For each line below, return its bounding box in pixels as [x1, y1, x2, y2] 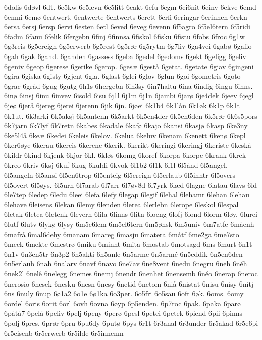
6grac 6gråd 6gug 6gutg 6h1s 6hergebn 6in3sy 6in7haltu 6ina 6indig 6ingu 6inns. [4, 80, 253, 91]
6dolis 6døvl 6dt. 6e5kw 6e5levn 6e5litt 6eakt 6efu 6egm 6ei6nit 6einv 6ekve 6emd [4, 2, 256, 12]
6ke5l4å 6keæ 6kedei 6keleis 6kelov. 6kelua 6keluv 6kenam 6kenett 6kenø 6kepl [4, 130, 246, 140]
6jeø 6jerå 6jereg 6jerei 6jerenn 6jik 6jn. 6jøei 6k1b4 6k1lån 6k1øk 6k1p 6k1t [4, 100, 240, 110]
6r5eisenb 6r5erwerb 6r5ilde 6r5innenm [4, 327, 124, 338]
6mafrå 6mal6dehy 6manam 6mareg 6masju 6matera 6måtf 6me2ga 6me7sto [4, 229, 239, 239]
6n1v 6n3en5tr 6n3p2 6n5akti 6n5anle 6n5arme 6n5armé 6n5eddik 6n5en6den [4, 248, 243, 259]
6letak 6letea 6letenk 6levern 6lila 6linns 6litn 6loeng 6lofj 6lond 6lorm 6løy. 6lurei [4, 209, 257, 219]
